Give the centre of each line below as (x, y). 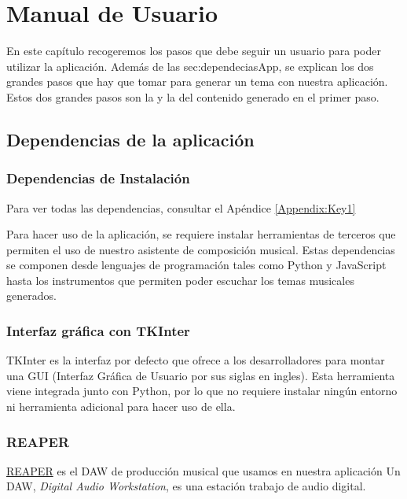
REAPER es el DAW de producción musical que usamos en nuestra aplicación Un (203, 470)
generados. (31, 296)
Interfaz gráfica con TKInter (98, 330)
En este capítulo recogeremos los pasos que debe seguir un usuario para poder (194, 51)
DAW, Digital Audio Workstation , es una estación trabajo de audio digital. (186, 486)
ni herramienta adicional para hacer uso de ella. (121, 407)
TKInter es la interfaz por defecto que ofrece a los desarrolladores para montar (196, 360)
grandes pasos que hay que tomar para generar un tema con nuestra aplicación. (197, 81)
